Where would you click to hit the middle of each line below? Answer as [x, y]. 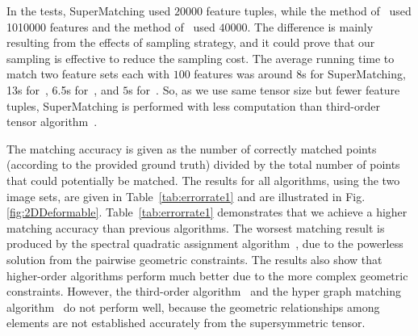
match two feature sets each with [88, 74]
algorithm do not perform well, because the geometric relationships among [193, 307]
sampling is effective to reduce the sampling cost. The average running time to [201, 58]
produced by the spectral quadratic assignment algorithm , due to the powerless [205, 244]
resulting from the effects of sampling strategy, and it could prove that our [191, 42]
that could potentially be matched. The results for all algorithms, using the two [203, 180]
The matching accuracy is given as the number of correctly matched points [192, 148]
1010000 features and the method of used [111, 26]
